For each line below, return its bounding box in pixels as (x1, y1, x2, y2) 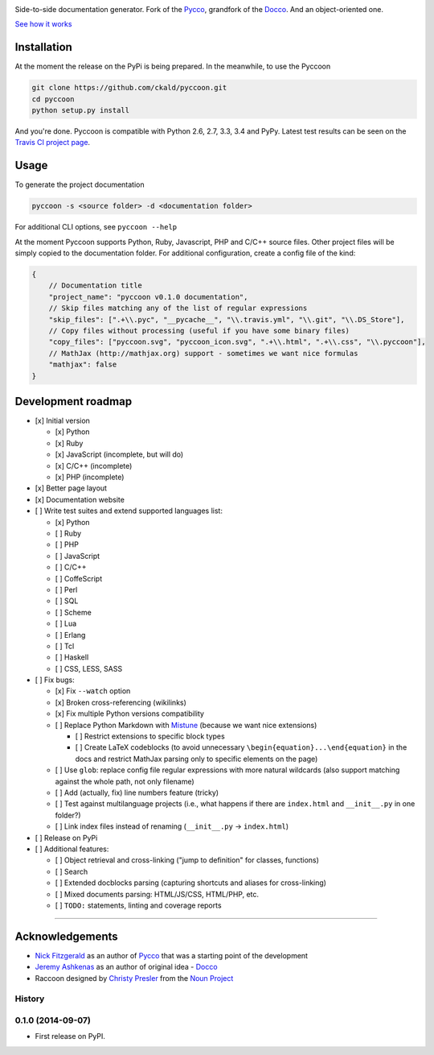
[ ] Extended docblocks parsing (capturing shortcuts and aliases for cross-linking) (55, 878, 327, 887)
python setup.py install (31, 105, 130, 115)
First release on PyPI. (35, 1032, 106, 1041)
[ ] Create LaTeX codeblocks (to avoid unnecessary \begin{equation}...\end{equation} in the (75, 743, 407, 752)
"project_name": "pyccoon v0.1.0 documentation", (48, 292, 248, 301)
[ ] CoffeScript (55, 573, 103, 583)
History (14, 993, 45, 1004)
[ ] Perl (55, 585, 78, 594)
